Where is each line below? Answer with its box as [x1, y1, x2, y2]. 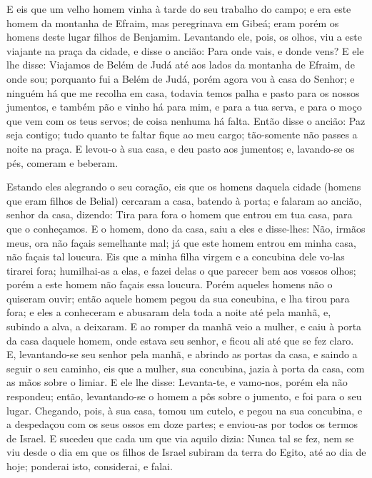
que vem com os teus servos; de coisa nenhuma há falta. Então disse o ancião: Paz [6, 113, 366, 128]
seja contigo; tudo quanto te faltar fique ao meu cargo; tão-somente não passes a [6, 127, 358, 142]
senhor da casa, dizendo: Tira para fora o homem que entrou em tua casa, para [6, 207, 353, 222]
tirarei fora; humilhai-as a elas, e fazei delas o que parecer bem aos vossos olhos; [6, 263, 356, 278]
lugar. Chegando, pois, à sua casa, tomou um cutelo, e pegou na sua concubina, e [6, 402, 363, 417]
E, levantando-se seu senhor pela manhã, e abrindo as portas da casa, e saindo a [6, 347, 358, 362]
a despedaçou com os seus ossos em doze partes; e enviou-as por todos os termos [6, 417, 358, 432]
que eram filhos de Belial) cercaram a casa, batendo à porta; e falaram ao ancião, [6, 193, 362, 208]
